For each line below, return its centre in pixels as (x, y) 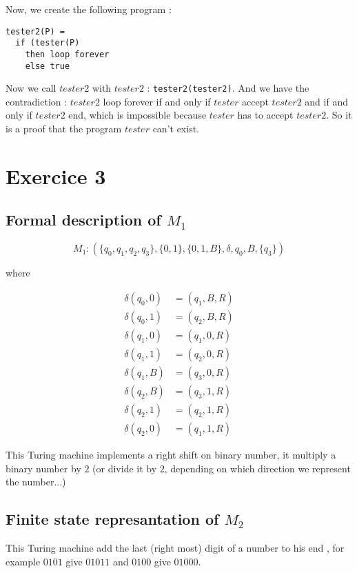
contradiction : (37, 101)
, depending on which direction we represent (257, 468)
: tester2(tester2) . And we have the (228, 88)
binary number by (43, 468)
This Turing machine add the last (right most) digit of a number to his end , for (175, 548)
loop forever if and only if (157, 101)
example (23, 561)
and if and (326, 101)
